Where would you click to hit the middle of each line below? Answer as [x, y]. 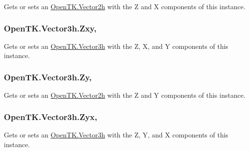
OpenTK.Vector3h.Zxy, [50, 28]
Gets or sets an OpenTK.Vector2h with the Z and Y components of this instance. [125, 95]
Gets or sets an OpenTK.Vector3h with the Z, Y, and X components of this [116, 135]
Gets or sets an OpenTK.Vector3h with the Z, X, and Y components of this [116, 46]
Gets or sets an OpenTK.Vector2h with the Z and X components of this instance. [125, 6]
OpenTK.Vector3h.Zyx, [51, 116]
